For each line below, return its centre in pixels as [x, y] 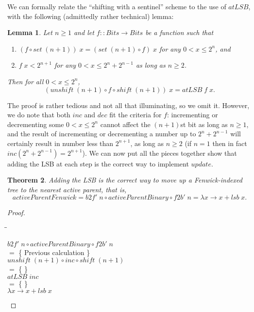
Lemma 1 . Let [30, 32]
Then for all [25, 81]
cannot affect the [125, 124]
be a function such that [179, 32]
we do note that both [39, 115]
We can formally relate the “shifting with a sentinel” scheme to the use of [117, 6]
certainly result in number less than [60, 143]
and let [84, 32]
